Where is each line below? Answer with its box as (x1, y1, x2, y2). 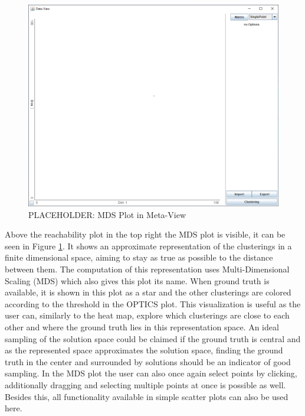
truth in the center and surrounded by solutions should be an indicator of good (5, 355, 291, 368)
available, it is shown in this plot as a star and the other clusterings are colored (5, 286, 291, 298)
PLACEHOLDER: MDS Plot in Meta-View (28, 208, 186, 220)
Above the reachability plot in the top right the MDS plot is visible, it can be (5, 228, 286, 240)
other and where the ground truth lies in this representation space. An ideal (5, 320, 279, 333)
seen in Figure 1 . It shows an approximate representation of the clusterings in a (5, 239, 292, 252)
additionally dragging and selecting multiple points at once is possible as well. (5, 378, 286, 391)
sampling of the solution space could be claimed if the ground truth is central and (5, 332, 301, 344)
